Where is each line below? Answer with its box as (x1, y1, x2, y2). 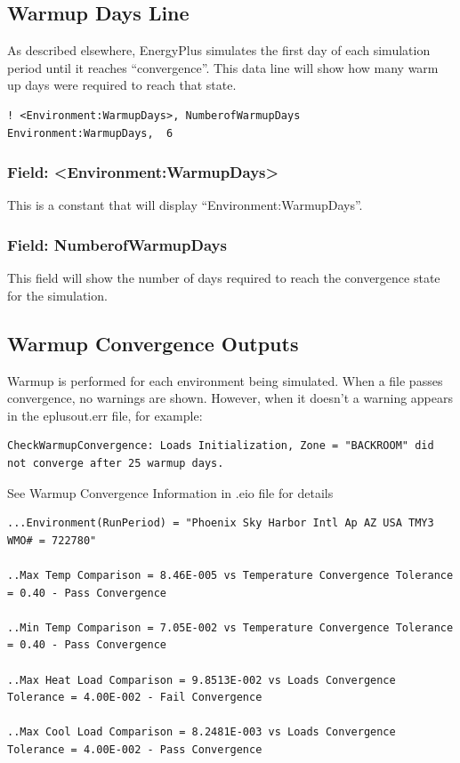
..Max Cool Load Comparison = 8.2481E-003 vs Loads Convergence (7, 726, 396, 739)
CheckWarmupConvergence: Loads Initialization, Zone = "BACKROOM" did (7, 439, 434, 453)
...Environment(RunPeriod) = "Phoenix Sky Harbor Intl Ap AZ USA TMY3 (7, 517, 434, 530)
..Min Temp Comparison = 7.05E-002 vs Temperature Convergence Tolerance (7, 621, 454, 634)
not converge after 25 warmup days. (7, 456, 224, 470)
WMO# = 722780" (7, 534, 97, 547)
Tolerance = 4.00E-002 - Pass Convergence (7, 743, 262, 756)
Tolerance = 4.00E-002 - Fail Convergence (7, 691, 262, 704)
